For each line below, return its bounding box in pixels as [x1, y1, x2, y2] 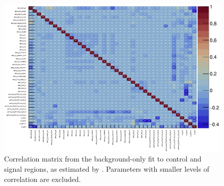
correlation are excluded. [4, 173, 81, 184]
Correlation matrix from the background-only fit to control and [4, 153, 202, 164]
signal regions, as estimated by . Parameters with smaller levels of [4, 164, 209, 174]
